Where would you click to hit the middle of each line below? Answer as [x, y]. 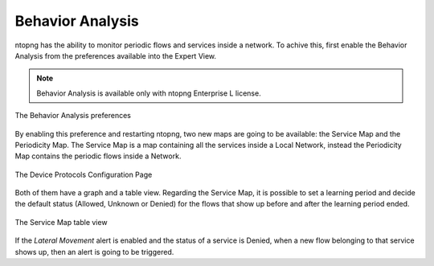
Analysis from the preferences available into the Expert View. [116, 55]
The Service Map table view [61, 222]
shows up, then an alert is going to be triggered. [94, 252]
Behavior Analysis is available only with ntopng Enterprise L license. [149, 93]
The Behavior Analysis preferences [73, 116]
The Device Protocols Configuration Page [84, 174]
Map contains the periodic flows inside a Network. [98, 156]
